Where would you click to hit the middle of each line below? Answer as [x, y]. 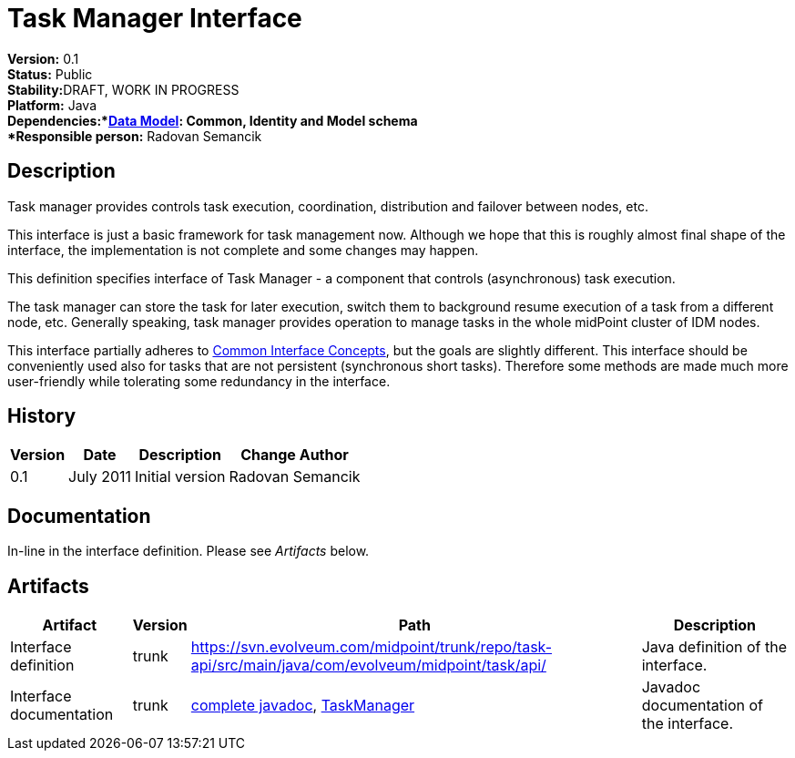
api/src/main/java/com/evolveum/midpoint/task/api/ [368, 666]
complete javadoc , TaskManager [303, 706]
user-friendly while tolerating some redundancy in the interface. [199, 381]
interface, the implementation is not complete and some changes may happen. [243, 250]
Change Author [295, 455]
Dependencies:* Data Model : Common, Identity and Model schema [213, 120]
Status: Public [50, 74]
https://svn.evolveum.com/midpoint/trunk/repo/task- [372, 647]
